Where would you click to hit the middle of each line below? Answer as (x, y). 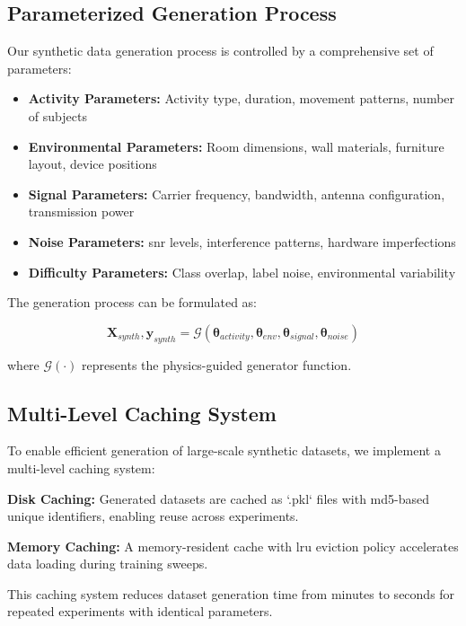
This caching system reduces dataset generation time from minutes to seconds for (231, 593)
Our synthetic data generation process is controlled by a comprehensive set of (220, 51)
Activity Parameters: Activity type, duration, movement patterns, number (242, 98)
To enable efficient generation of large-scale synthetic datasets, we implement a (224, 450)
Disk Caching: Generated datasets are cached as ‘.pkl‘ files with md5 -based (219, 498)
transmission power (81, 212)
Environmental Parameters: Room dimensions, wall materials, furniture (236, 146)
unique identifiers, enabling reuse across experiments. (153, 516)
